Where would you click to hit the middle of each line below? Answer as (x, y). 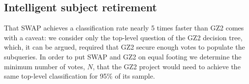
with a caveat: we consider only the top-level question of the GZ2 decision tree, (123, 37)
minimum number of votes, (45, 66)
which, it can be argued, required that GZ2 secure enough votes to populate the (124, 47)
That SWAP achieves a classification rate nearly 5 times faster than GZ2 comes (124, 28)
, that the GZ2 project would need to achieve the (167, 66)
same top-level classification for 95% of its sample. (79, 76)
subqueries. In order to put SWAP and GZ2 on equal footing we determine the (123, 56)
